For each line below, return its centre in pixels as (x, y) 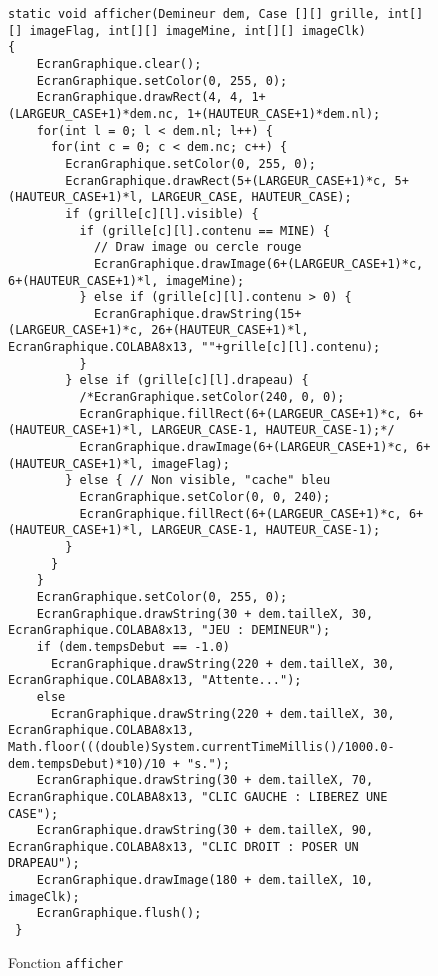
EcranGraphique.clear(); (119, 63)
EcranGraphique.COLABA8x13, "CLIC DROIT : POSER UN (183, 846)
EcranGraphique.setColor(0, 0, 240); (205, 497)
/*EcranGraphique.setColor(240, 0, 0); (212, 397)
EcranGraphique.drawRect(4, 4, (140, 97)
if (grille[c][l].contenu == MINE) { (205, 230)
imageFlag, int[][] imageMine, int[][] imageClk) (197, 30)
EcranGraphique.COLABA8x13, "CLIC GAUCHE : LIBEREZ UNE (198, 796)
